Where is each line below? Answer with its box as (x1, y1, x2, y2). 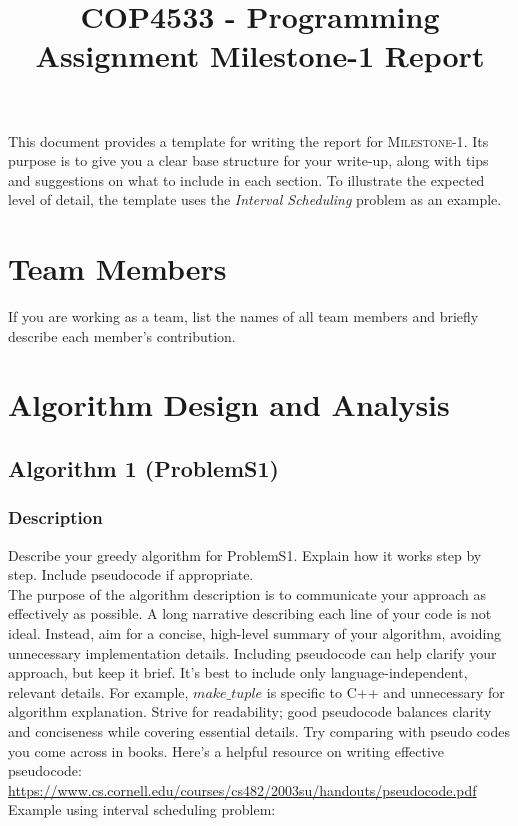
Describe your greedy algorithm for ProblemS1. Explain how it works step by (8, 544, 482, 565)
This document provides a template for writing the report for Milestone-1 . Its (8, 130, 489, 151)
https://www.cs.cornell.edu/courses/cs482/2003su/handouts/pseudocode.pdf (8, 779, 477, 800)
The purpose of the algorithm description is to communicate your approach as (8, 583, 487, 604)
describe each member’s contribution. (8, 325, 236, 346)
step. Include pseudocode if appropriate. (8, 564, 254, 585)
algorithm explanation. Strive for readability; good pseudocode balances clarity (8, 701, 492, 722)
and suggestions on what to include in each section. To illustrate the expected (8, 169, 485, 190)
